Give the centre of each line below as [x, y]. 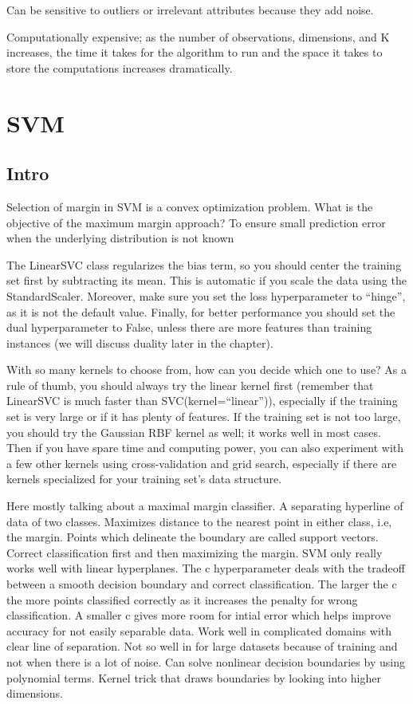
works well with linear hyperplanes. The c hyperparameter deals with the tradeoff [206, 568]
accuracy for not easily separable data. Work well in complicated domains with [199, 630]
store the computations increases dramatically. [120, 67]
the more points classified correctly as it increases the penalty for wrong [182, 599]
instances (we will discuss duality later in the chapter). [140, 342]
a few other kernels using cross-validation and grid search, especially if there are [202, 463]
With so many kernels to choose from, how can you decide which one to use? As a [207, 370]
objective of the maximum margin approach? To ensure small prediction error [196, 222]
